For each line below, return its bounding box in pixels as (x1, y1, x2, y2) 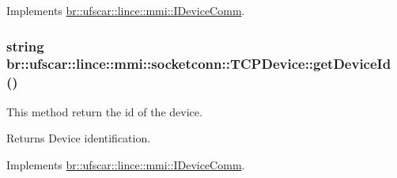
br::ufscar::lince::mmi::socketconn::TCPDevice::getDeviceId (6, 54, 391, 74)
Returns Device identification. (6, 130, 151, 146)
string (6, 36, 44, 55)
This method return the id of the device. (6, 103, 202, 119)
